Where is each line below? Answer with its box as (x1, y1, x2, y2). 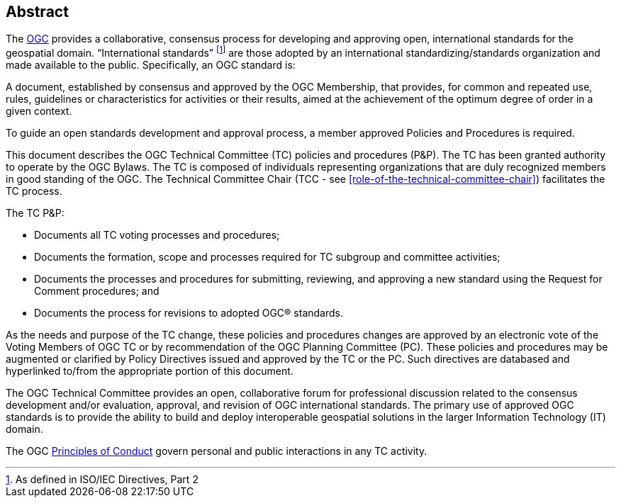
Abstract (6, 3, 69, 21)
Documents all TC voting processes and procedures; (34, 229, 280, 242)
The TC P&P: (6, 207, 65, 220)
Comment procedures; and (34, 285, 160, 298)
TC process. (6, 185, 62, 198)
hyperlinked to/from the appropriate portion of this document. (6, 365, 293, 378)
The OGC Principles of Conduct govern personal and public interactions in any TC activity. (6, 445, 427, 458)
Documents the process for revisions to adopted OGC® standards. (34, 307, 343, 320)
